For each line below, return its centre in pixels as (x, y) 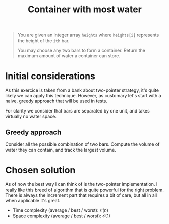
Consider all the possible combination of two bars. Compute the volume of (82, 144)
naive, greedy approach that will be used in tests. (56, 101)
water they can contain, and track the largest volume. (61, 150)
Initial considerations (50, 76)
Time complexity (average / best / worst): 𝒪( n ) (60, 210)
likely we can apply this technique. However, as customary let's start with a (83, 96)
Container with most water (85, 9)
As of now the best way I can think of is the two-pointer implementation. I (81, 184)
